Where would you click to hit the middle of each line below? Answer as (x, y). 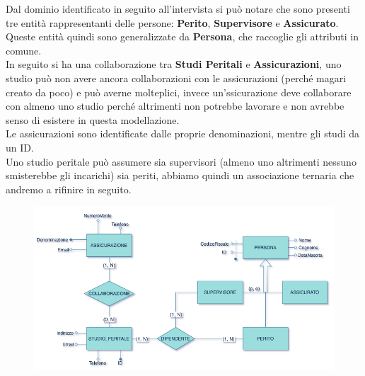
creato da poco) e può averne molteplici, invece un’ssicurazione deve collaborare (179, 92)
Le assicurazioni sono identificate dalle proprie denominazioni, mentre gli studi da (183, 133)
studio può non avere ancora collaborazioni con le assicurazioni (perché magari (176, 78)
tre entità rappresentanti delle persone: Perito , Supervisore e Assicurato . (172, 22)
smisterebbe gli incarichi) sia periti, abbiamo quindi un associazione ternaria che (180, 175)
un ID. (20, 147)
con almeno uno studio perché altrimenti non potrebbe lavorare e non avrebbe (175, 106)
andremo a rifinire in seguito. (69, 189)
